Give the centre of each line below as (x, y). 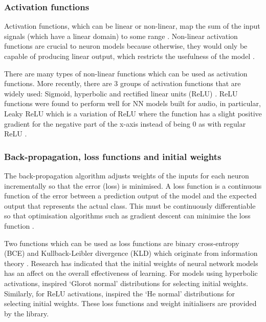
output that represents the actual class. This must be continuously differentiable (130, 205)
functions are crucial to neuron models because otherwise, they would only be (126, 46)
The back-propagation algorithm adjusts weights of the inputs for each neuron (127, 175)
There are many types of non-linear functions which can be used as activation (126, 73)
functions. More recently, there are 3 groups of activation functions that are (123, 83)
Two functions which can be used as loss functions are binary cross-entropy (122, 243)
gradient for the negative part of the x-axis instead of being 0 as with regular (125, 123)
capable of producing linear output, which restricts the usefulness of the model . (129, 56)
